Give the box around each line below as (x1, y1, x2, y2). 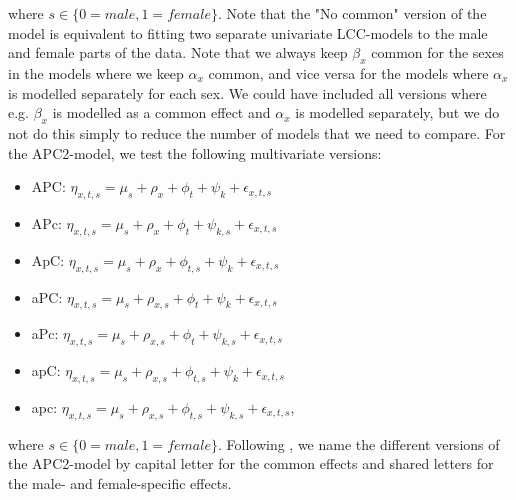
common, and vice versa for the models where (208, 62, 489, 83)
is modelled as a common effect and (52, 102, 271, 123)
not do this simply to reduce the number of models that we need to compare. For (8, 122, 506, 143)
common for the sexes (371, 42, 504, 63)
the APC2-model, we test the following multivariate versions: (8, 142, 382, 163)
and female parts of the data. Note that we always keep (8, 42, 348, 63)
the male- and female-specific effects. (8, 472, 232, 493)
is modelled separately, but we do (295, 102, 500, 123)
